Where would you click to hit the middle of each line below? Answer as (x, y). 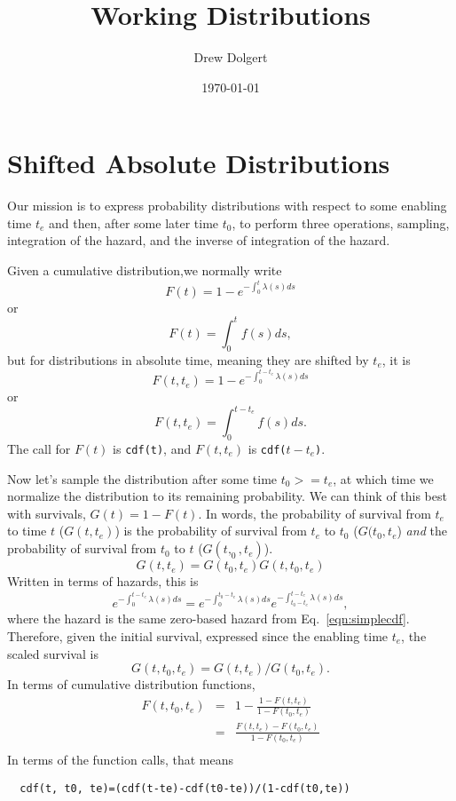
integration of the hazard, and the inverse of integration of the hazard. (199, 240)
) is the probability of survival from (211, 531)
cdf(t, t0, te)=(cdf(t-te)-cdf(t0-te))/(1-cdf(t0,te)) (185, 788)
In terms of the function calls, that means (120, 760)
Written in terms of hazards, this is (103, 581)
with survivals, (47, 513)
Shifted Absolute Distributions (199, 163)
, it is (396, 359)
